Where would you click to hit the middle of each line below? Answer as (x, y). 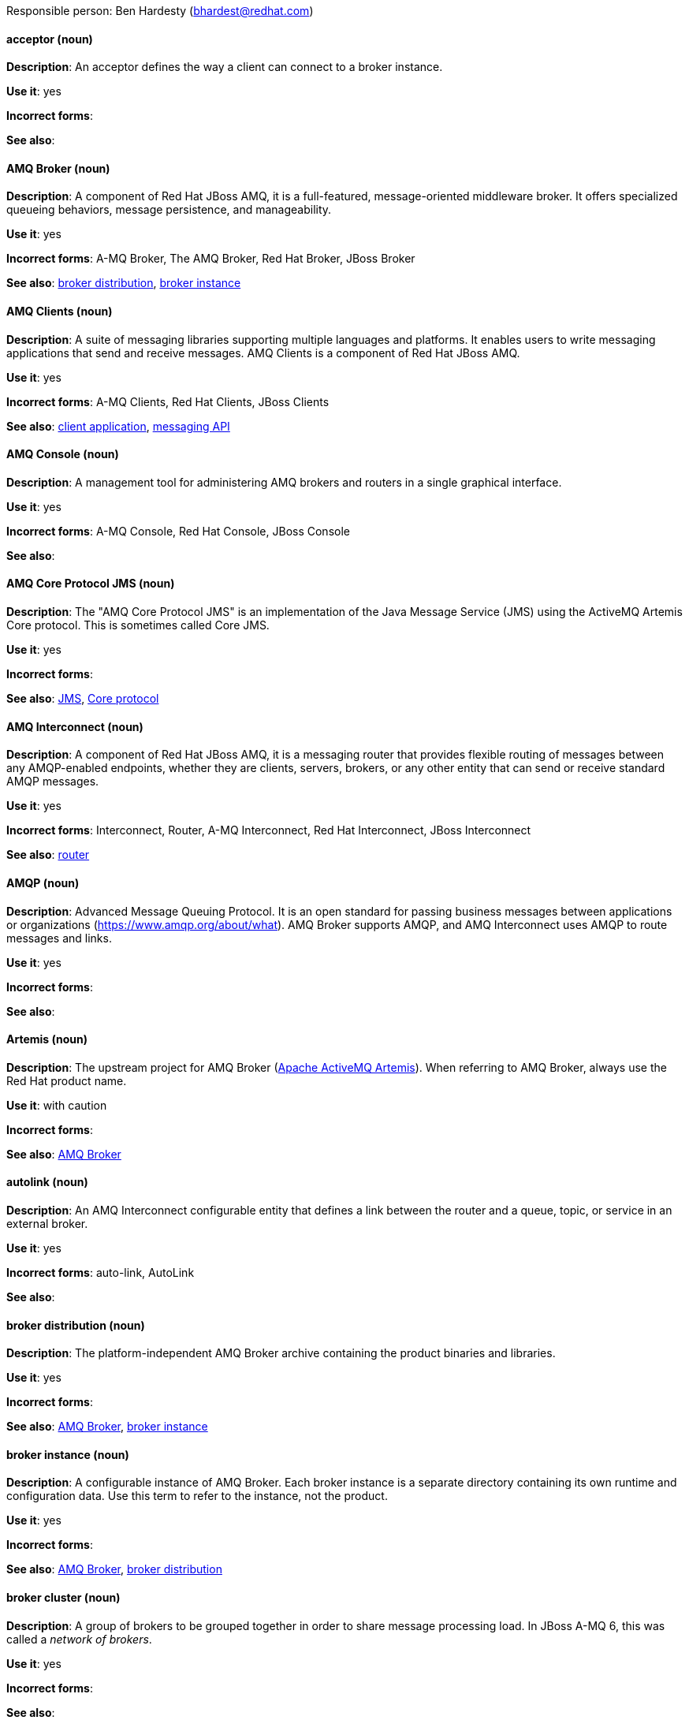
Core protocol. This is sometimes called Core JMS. (138, 625)
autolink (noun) (47, 1182)
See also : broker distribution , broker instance (124, 283)
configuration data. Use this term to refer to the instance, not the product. (197, 1496)
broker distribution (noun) (76, 1325)
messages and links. (59, 938)
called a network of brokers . (79, 1639)
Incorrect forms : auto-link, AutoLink (101, 1272)
